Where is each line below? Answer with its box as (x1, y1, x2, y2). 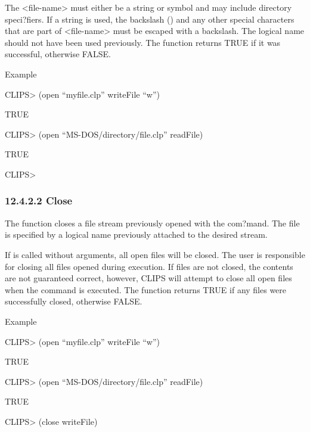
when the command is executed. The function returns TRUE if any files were (5, 283, 287, 296)
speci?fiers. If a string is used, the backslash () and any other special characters (5, 13, 294, 25)
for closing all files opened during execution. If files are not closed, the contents (5, 260, 293, 272)
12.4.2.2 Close (5, 193, 73, 208)
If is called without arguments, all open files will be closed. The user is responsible (5, 248, 305, 260)
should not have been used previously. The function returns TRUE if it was (5, 36, 281, 48)
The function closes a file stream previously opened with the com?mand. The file (5, 216, 300, 229)
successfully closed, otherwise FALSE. (5, 295, 142, 307)
